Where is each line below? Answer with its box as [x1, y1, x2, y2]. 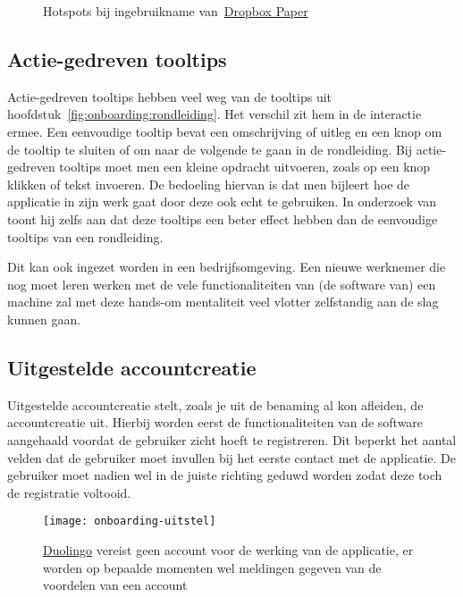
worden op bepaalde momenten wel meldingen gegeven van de [43, 558, 382, 576]
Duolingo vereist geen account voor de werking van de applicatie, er [43, 540, 414, 559]
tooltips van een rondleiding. [7, 227, 164, 246]
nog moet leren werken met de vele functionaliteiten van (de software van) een [7, 274, 436, 293]
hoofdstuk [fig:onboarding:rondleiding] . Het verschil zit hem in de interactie [7, 105, 422, 123]
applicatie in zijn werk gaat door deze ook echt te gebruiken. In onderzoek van [7, 192, 437, 211]
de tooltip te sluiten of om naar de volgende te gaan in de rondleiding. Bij [7, 139, 413, 158]
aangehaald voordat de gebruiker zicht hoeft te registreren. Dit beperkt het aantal [7, 430, 457, 449]
